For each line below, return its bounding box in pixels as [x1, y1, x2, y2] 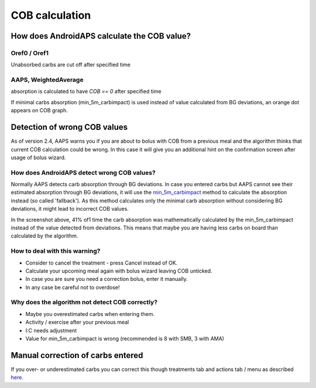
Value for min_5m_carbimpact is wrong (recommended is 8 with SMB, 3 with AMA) [25, 335, 225, 342]
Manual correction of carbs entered [11, 350, 143, 360]
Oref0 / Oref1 [11, 49, 49, 57]
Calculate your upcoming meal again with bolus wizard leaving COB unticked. [25, 267, 213, 274]
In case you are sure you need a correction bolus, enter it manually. [25, 276, 188, 283]
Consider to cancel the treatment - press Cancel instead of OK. [25, 259, 178, 266]
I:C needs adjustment [25, 327, 77, 334]
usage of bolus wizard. [11, 154, 66, 161]
